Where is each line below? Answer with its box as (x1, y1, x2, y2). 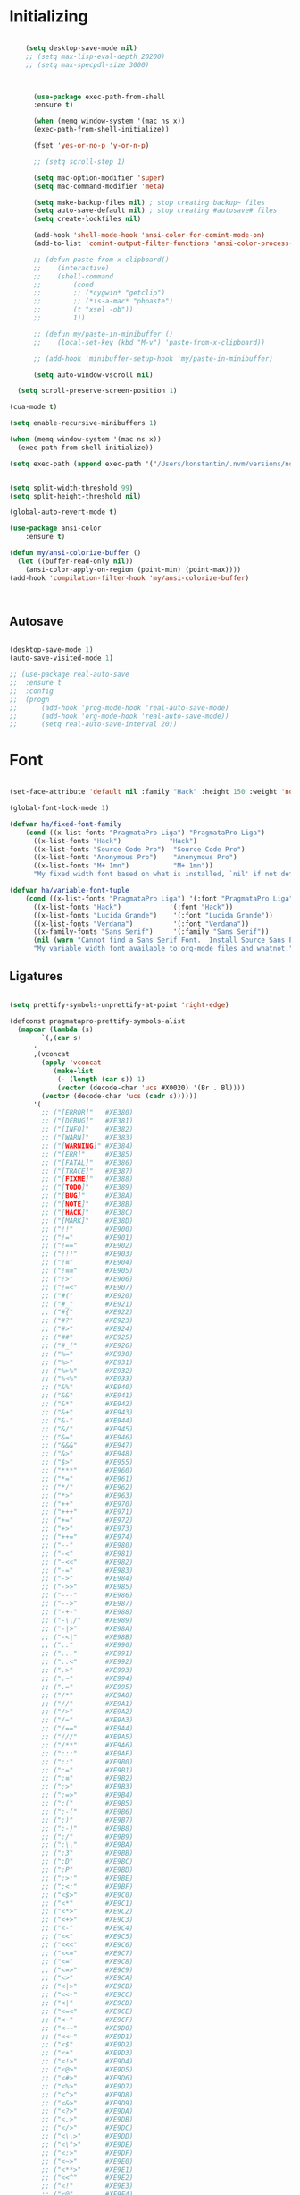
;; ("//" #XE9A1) (41, 1699, 134, 1708)
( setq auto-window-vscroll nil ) (32, 370, 154, 380)
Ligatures (9, 969, 64, 984)
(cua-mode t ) (9, 403, 58, 412)
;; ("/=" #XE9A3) (41, 1716, 134, 1725)
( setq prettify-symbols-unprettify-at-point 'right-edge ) (9, 1000, 229, 1009)
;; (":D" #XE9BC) (41, 1858, 134, 1866)
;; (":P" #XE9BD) (41, 1866, 134, 1875)
